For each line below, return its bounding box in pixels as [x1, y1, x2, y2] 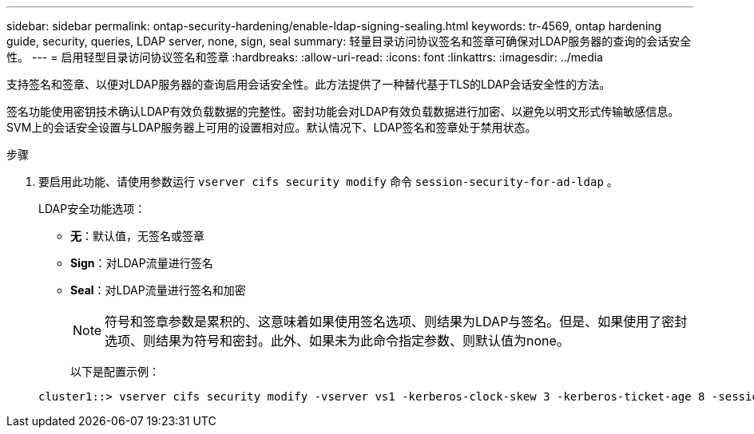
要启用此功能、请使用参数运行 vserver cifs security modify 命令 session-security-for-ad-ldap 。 [38, 175, 618, 188]
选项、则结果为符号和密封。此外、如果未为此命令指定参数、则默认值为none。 [105, 333, 569, 349]
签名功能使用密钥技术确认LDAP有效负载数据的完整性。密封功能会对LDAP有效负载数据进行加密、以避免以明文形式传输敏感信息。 [6, 105, 680, 118]
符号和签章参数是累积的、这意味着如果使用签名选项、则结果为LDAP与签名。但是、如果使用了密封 [105, 314, 688, 329]
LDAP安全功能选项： [38, 202, 146, 215]
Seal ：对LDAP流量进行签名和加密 [70, 283, 246, 297]
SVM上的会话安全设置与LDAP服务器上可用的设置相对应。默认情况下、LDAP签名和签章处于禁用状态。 [6, 120, 537, 134]
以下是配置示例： [70, 365, 160, 378]
